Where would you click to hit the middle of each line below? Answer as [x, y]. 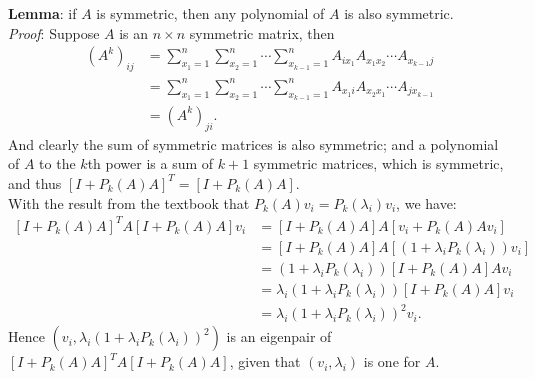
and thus [35, 182]
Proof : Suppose [54, 32]
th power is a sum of [150, 163]
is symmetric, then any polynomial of [210, 13]
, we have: [426, 202]
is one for [392, 361]
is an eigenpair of [279, 336]
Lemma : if [42, 13]
